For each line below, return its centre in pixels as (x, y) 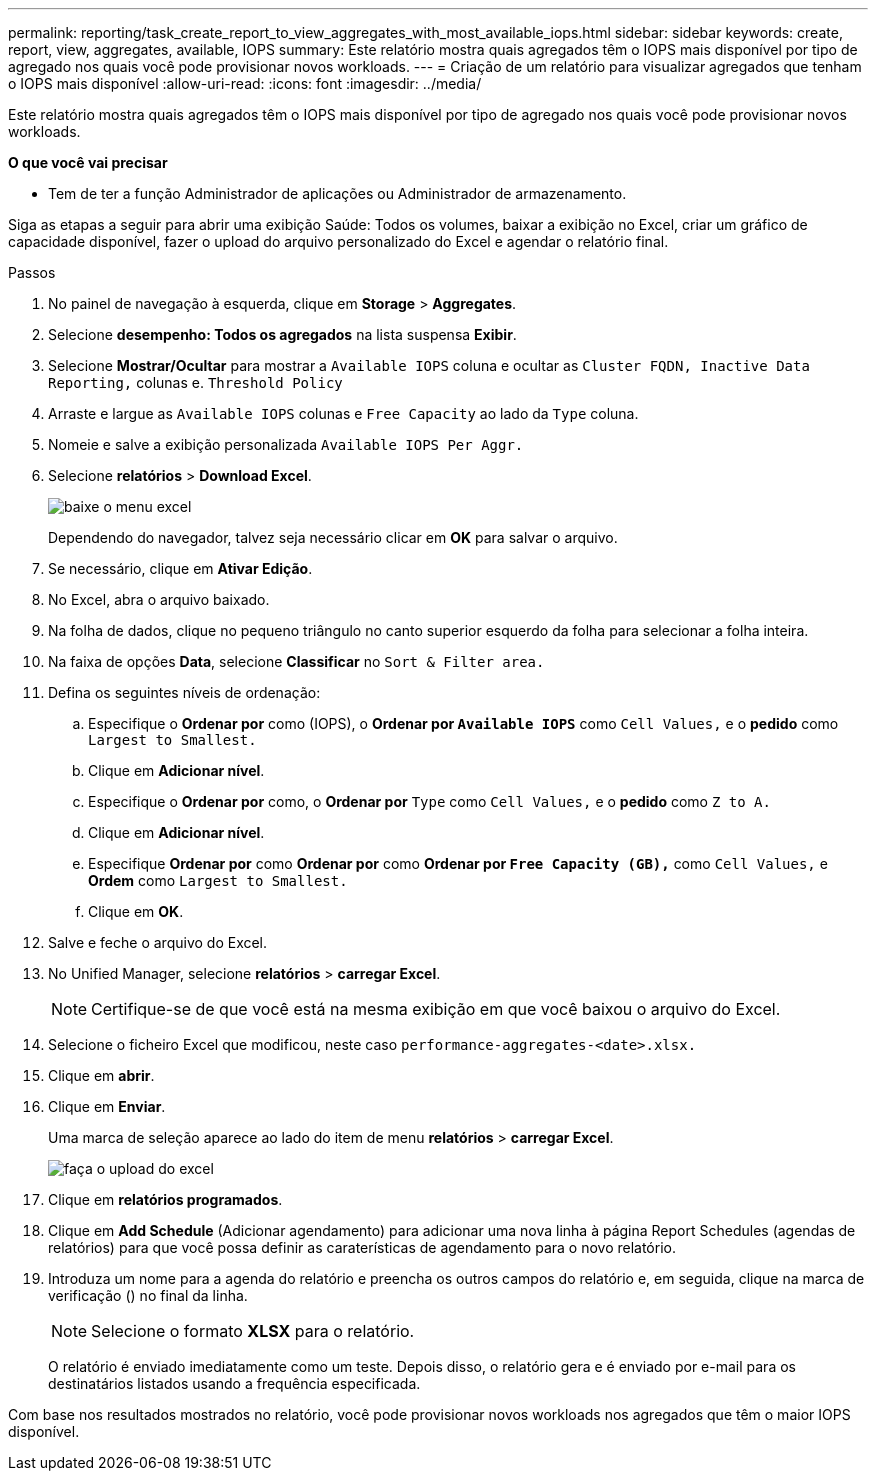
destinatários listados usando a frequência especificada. (234, 1383)
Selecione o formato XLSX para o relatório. (253, 1331)
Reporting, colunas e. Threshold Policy (195, 382)
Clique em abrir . (101, 1075)
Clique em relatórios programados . (165, 1199)
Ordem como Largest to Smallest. (218, 880)
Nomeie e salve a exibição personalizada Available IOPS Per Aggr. (286, 444)
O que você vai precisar (88, 162)
